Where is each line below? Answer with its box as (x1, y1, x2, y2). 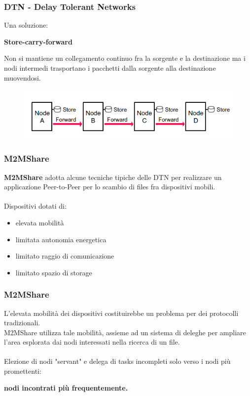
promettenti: (4, 366, 41, 376)
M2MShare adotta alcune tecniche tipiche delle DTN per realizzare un (4, 172, 222, 182)
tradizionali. (4, 317, 40, 328)
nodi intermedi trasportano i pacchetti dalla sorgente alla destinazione (4, 63, 216, 73)
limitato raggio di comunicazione (15, 251, 114, 261)
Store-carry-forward (4, 36, 72, 46)
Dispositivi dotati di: (4, 201, 67, 211)
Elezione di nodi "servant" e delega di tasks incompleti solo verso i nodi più (4, 356, 231, 366)
